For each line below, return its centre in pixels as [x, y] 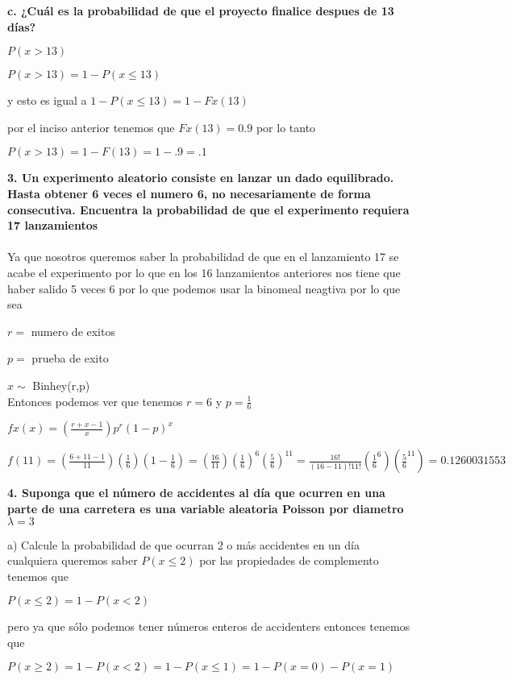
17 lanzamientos [53, 225]
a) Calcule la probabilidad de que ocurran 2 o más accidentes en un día [183, 544]
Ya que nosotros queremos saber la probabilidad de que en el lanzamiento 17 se [203, 257]
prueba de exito [70, 358]
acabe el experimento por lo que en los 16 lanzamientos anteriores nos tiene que [204, 272]
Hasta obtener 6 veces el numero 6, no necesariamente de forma [189, 193]
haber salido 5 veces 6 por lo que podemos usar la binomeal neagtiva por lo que [204, 288]
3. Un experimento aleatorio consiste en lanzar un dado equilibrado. [201, 178]
